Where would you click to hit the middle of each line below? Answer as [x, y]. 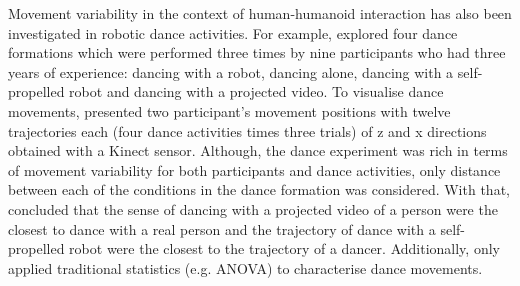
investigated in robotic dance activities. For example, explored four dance [233, 32]
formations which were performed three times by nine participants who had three [257, 52]
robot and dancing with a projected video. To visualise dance [256, 91]
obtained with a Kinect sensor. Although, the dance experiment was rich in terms [258, 150]
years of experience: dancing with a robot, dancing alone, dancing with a [231, 71]
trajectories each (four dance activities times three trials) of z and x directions [247, 130]
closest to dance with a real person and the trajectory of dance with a [222, 228]
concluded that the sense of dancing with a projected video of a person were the [253, 208]
